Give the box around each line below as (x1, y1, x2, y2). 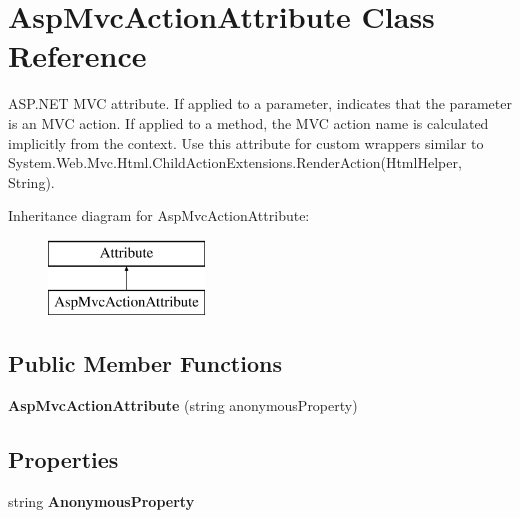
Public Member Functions (8, 348, 282, 379)
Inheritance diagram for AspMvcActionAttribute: (8, 205, 310, 226)
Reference (8, 35, 147, 76)
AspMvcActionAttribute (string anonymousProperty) (8, 395, 358, 416)
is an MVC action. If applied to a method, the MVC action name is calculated (8, 112, 489, 133)
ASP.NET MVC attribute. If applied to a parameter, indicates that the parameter (8, 93, 512, 114)
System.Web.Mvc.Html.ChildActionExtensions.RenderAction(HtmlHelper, (8, 152, 462, 173)
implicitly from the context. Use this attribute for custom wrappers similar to (8, 132, 484, 153)
